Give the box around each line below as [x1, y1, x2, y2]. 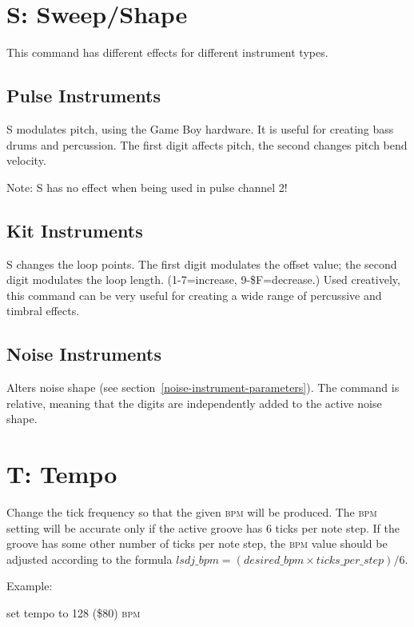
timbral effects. [6, 302, 80, 319]
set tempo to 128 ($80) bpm [6, 604, 141, 621]
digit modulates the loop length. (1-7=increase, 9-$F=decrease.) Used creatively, [6, 271, 400, 288]
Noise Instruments [6, 341, 162, 366]
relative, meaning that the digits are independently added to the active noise [6, 394, 382, 411]
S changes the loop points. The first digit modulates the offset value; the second [6, 255, 397, 272]
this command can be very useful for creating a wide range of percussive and [6, 286, 382, 303]
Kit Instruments [6, 218, 143, 242]
